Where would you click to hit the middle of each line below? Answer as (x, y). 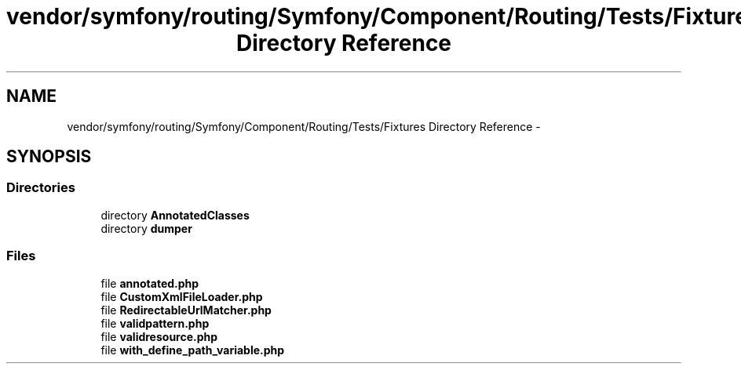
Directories (41, 188)
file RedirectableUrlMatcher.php (186, 310)
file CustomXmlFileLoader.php (182, 296)
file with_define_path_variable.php (193, 350)
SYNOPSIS (49, 157)
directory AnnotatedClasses (175, 215)
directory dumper (146, 228)
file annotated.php (150, 283)
